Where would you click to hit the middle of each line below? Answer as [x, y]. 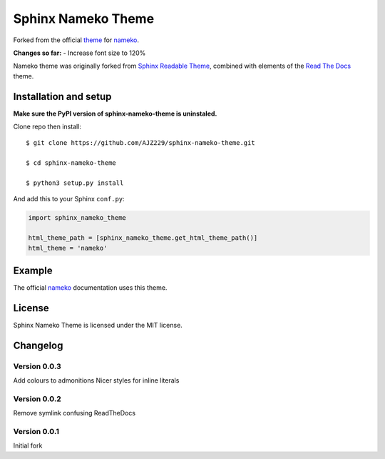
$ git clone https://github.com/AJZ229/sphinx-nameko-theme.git [141, 143]
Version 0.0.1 [36, 431]
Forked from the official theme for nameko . [76, 40]
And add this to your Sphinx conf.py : [69, 199]
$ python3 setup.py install [75, 183]
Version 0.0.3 [37, 366]
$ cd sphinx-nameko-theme [71, 163]
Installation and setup [62, 96]
